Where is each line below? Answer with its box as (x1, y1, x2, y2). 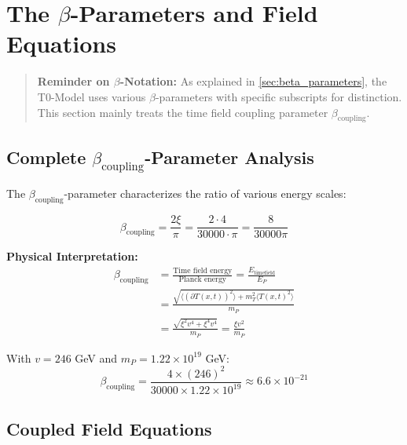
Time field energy (173, 266, 233, 275)
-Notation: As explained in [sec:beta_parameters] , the (119, 73, 387, 89)
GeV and (75, 349, 118, 366)
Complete (6, 144, 86, 169)
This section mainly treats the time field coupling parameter (37, 104, 328, 120)
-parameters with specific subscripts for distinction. (155, 88, 402, 104)
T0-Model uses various (37, 88, 146, 104)
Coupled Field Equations (6, 416, 212, 440)
